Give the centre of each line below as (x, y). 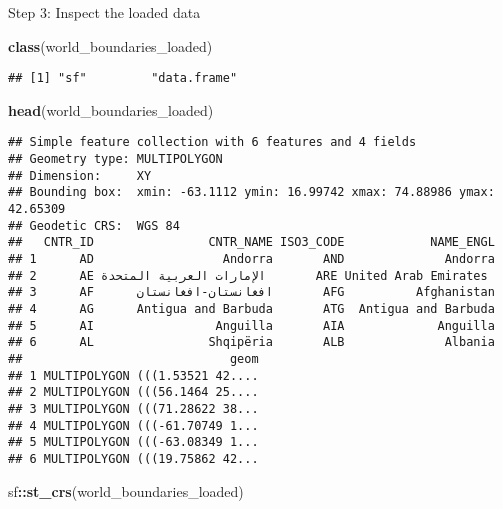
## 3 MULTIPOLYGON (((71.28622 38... (133, 408)
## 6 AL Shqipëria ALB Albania (251, 342)
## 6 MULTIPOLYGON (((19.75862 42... (133, 458)
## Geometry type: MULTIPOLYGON (115, 159)
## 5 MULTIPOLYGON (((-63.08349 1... (133, 442)
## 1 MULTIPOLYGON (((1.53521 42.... (133, 375)
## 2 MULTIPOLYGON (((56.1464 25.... (133, 392)
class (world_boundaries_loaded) (110, 45)
